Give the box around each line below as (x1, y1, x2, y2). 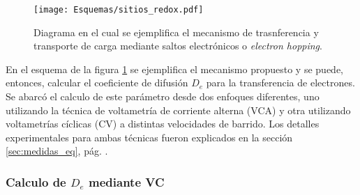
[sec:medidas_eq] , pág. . (6, 143, 108, 158)
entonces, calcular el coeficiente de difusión (6, 75, 188, 90)
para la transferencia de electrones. (206, 75, 355, 90)
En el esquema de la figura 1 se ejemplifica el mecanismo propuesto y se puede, (6, 61, 343, 76)
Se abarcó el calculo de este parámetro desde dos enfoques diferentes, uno (6, 89, 320, 104)
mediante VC (89, 173, 165, 190)
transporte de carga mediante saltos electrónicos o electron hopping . (33, 38, 322, 53)
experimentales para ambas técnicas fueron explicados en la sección (6, 130, 293, 144)
